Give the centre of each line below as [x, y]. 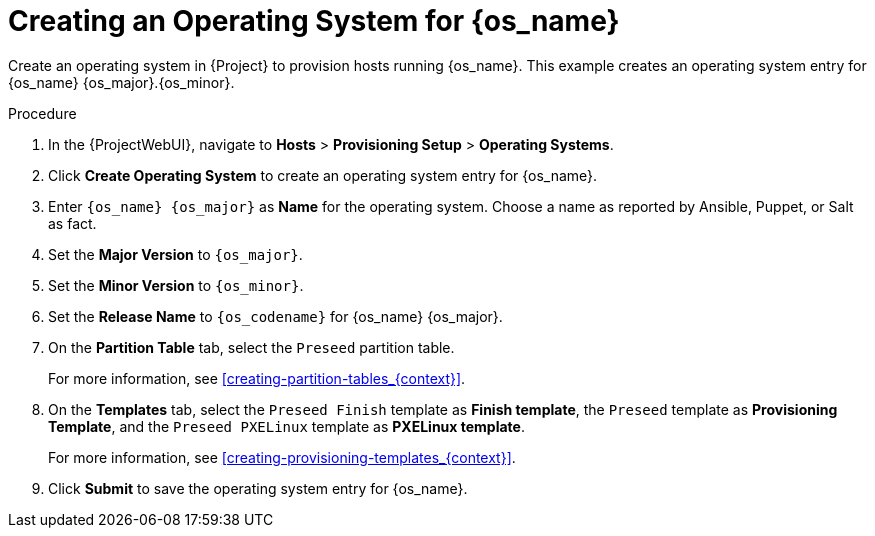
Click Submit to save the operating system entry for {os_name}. [258, 488]
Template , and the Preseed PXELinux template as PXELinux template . [286, 426]
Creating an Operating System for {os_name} [314, 21]
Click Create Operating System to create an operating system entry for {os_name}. [323, 175]
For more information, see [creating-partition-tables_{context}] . [257, 378]
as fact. [72, 223]
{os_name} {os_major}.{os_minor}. [121, 82]
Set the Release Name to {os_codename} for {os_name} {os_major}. [275, 316]
